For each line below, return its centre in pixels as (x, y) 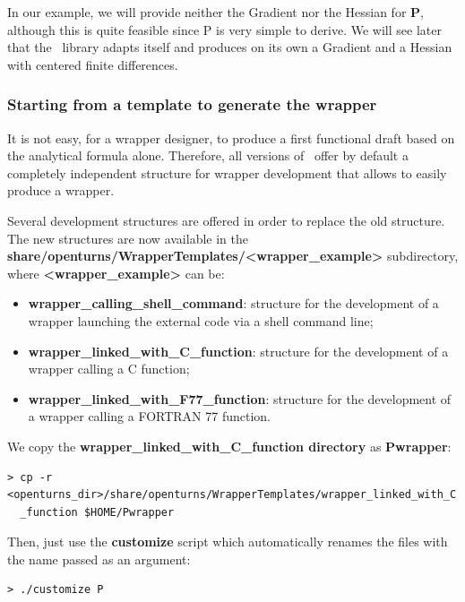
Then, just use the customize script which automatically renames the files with (228, 542)
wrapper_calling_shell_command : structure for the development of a (233, 303)
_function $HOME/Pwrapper (97, 512)
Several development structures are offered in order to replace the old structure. (226, 220)
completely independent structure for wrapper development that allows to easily (227, 172)
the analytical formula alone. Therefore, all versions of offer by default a (208, 155)
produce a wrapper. (61, 190)
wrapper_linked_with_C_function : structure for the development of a (238, 351)
